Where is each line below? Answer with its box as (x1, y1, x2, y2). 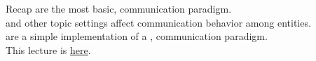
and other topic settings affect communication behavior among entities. (6, 15, 311, 29)
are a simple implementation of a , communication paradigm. (6, 29, 268, 43)
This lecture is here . (6, 42, 91, 57)
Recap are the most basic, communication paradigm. (6, 1, 232, 15)
